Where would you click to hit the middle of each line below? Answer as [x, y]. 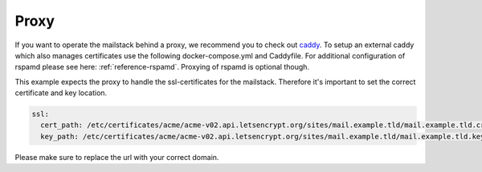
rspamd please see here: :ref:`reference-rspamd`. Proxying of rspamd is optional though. [162, 67]
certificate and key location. [61, 93]
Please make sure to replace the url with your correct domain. [117, 157]
